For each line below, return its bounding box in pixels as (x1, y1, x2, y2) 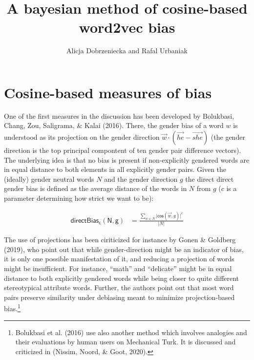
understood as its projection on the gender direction (4, 132, 160, 142)
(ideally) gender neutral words (4, 173, 94, 184)
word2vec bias (79, 17, 175, 37)
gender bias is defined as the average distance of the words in (4, 183, 187, 193)
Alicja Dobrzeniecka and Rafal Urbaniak (66, 45, 188, 56)
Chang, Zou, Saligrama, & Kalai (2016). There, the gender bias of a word (4, 120, 224, 130)
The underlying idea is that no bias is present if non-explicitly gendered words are (4, 154, 250, 165)
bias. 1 (4, 302, 21, 314)
